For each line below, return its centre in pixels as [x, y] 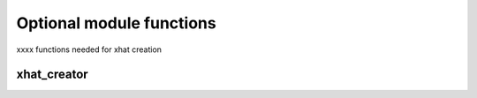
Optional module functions [116, 23]
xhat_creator [52, 75]
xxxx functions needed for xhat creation [89, 49]
